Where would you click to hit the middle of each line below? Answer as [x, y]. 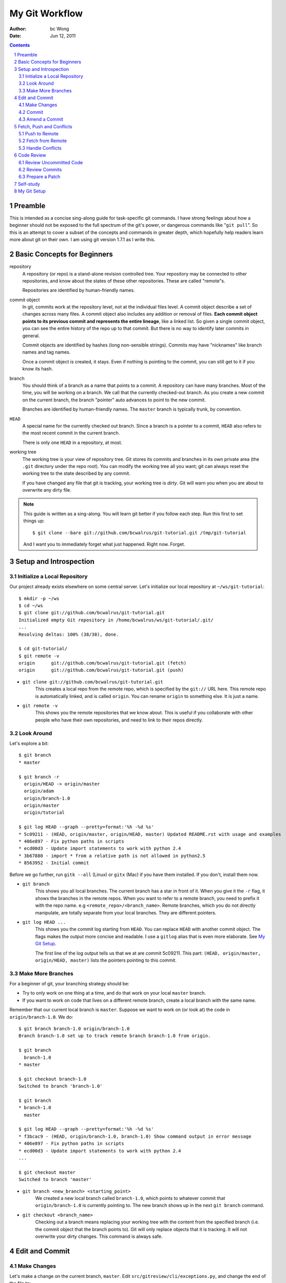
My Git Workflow [46, 13]
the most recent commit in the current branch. [71, 433]
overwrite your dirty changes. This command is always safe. [99, 1236]
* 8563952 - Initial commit [54, 863]
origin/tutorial [44, 813]
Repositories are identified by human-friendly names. [79, 290]
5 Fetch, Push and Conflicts [43, 126]
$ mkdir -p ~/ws [39, 598]
